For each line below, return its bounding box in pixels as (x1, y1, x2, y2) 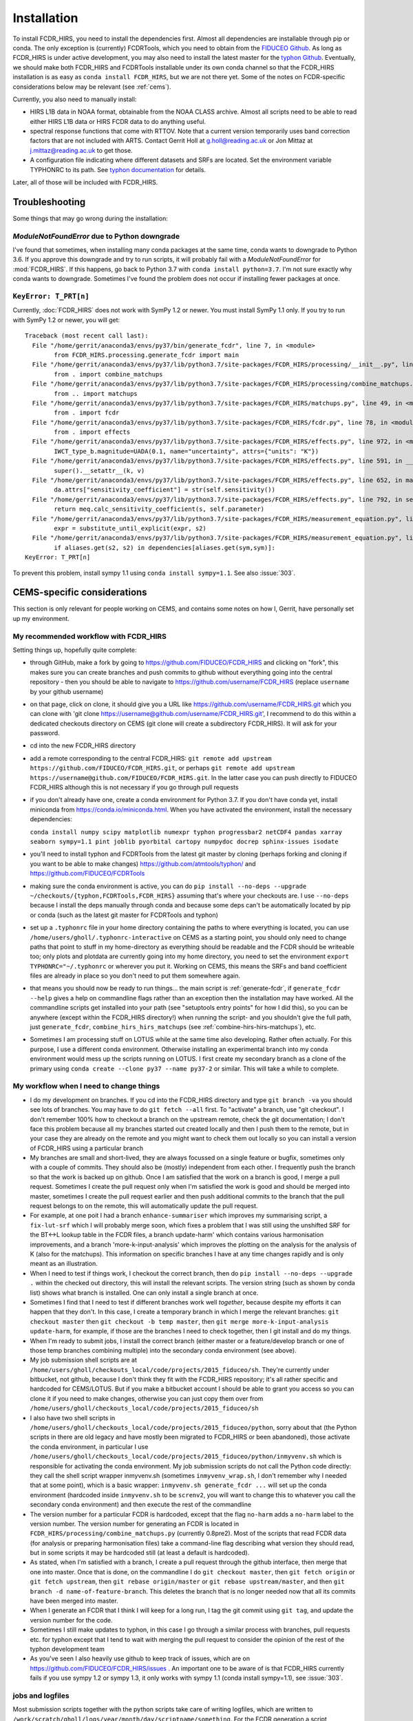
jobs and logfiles (12, 1691, 70, 1700)
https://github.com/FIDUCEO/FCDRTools (30, 869, 145, 878)
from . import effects (54, 428, 131, 436)
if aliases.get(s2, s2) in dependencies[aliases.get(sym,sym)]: (54, 544, 275, 551)
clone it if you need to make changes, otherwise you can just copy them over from (30, 1394, 264, 1402)
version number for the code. (30, 1616, 113, 1624)
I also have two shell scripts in (30, 1413, 116, 1422)
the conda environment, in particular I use (30, 1442, 149, 1450)
